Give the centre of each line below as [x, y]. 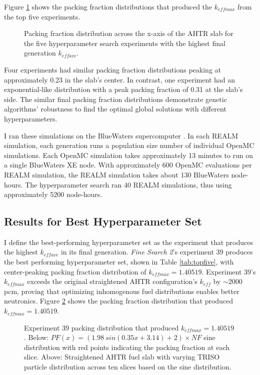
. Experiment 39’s [229, 271]
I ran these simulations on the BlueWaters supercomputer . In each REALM [121, 135]
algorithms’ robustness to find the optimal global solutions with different [115, 109]
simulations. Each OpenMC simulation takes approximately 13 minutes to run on [129, 155]
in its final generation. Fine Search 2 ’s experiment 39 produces [157, 252]
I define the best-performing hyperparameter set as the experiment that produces [128, 242]
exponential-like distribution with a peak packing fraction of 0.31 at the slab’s [123, 89]
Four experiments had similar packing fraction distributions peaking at [112, 69]
